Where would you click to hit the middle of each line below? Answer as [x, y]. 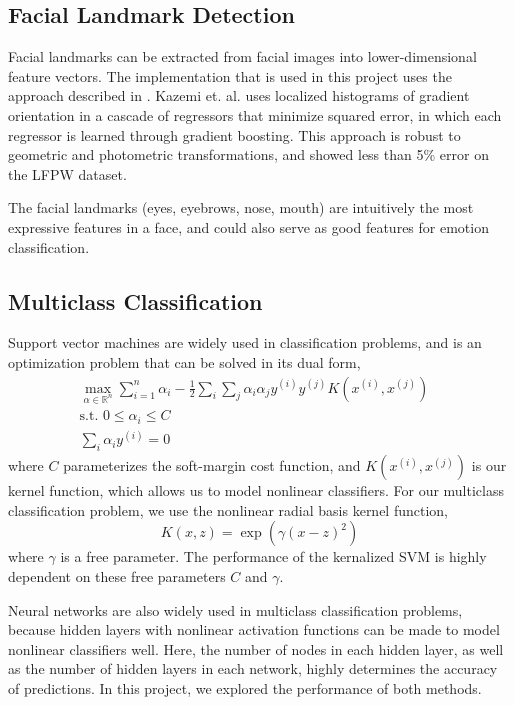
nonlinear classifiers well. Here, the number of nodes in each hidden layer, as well [256, 648]
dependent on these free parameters [117, 575]
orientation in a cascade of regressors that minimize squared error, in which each [255, 114]
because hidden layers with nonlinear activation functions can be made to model [254, 629]
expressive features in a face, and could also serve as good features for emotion [248, 226]
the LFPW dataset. [67, 173]
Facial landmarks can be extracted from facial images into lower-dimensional [242, 56]
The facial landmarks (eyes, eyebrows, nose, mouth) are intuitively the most [241, 207]
